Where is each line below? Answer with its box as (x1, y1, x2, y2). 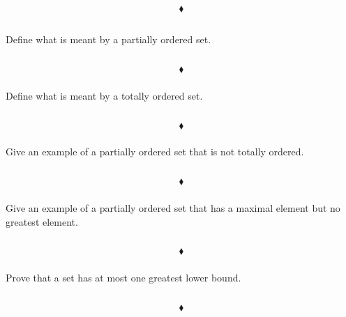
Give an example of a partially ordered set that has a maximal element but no (6, 200, 340, 215)
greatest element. (6, 214, 78, 229)
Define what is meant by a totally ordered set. (6, 88, 203, 102)
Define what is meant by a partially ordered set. (6, 32, 211, 47)
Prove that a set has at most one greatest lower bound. (6, 270, 241, 285)
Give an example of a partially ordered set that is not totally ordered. (6, 144, 304, 159)
